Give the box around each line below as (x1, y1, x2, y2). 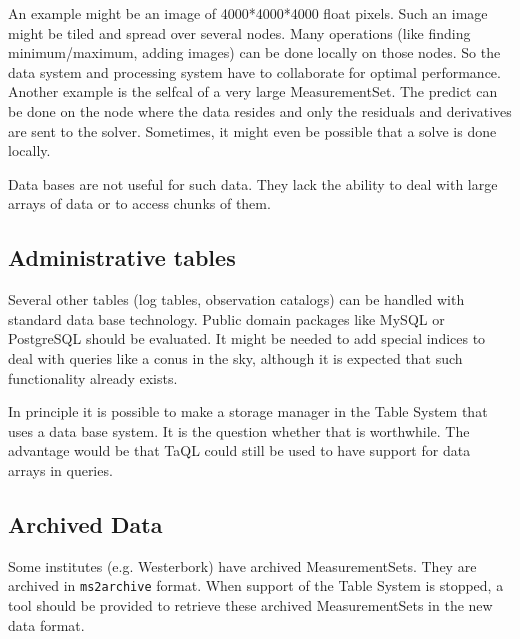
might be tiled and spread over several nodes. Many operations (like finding (8, 22, 471, 43)
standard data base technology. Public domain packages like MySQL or (8, 308, 445, 329)
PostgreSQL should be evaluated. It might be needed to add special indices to (8, 328, 486, 349)
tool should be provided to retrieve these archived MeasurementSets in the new (8, 594, 493, 615)
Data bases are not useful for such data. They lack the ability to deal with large (8, 173, 498, 194)
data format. (8, 614, 85, 635)
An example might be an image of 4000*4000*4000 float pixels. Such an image (8, 3, 488, 23)
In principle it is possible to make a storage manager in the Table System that (8, 401, 488, 422)
